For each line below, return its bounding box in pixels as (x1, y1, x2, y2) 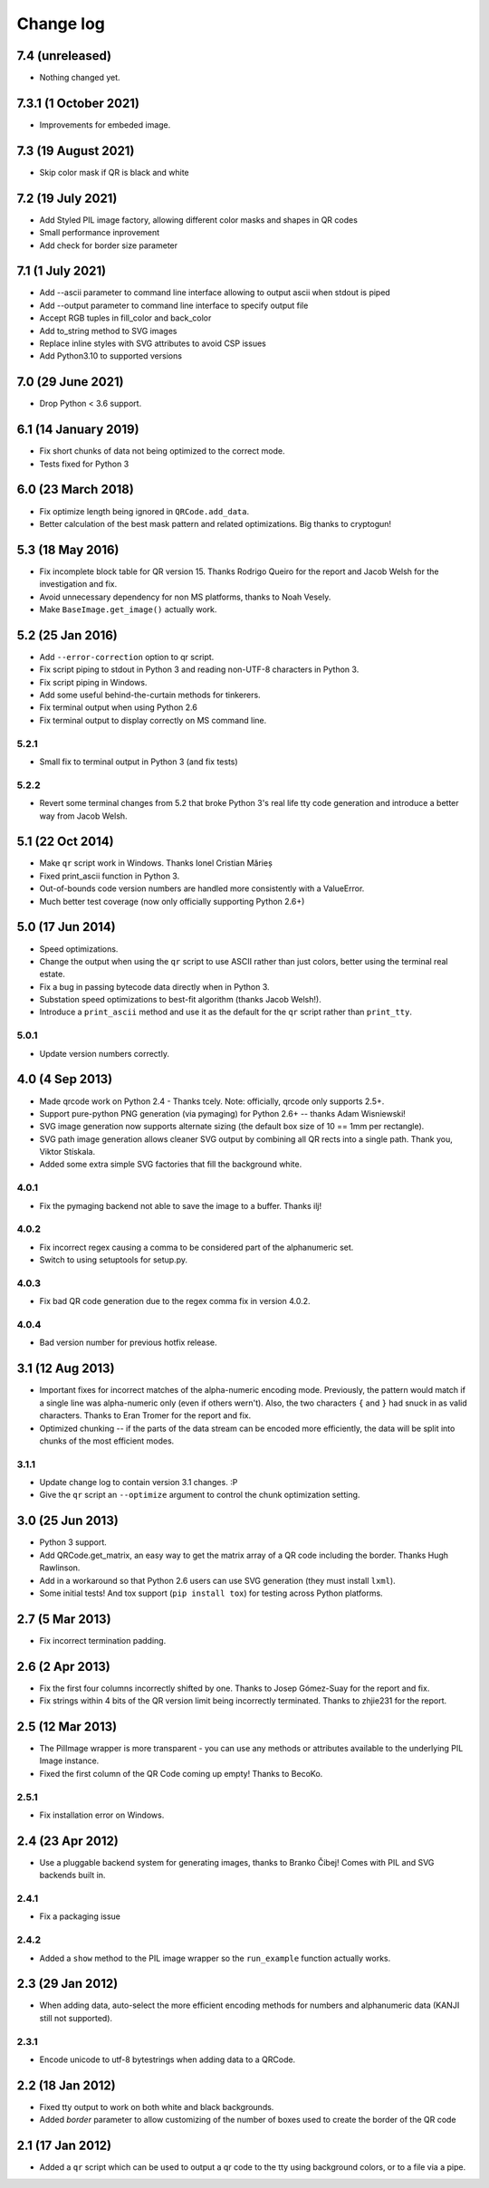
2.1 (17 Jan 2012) (16, 2138, 112, 2154)
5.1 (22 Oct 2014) (16, 834, 114, 849)
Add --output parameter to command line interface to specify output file (39, 300, 309, 311)
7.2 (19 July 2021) (16, 190, 118, 206)
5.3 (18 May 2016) (16, 542, 120, 557)
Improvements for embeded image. (39, 119, 171, 130)
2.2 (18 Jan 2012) (16, 2078, 117, 2093)
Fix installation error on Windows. (39, 1809, 165, 1820)
